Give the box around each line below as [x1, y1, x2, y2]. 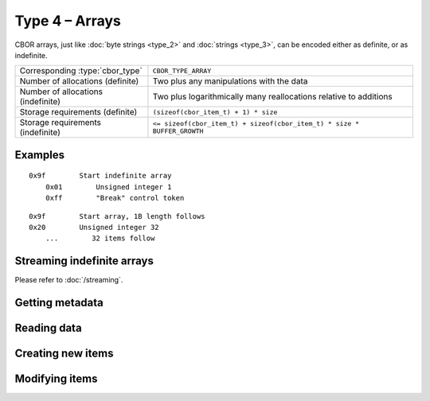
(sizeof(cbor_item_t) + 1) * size [152, 107, 278, 116]
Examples [14, 148, 65, 162]
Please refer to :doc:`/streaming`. [14, 275, 123, 285]
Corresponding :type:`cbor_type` [19, 65, 143, 76]
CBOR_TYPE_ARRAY [152, 66, 212, 75]
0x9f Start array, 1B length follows [29, 212, 206, 220]
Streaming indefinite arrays [14, 255, 154, 268]
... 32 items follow [45, 234, 155, 243]
